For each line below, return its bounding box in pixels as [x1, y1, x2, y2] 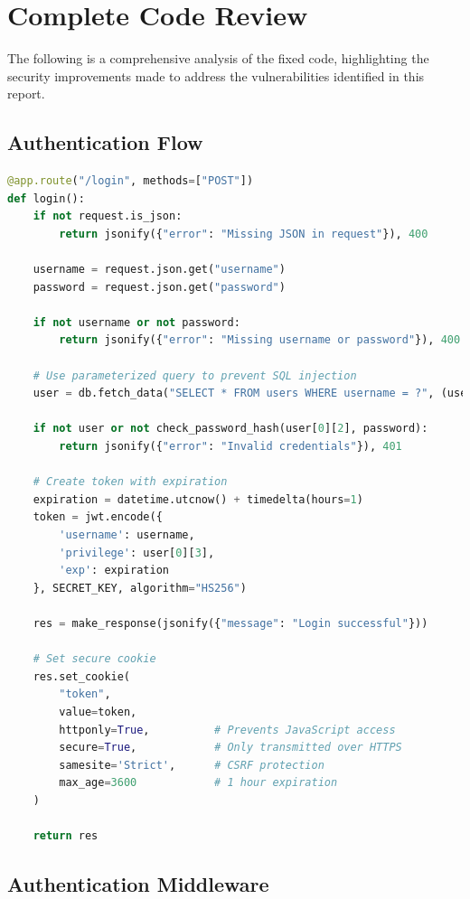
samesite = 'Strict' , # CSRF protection [59, 758, 324, 772]
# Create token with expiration [33, 475, 228, 489]
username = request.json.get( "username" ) [33, 263, 286, 276]
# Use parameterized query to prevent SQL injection [33, 369, 357, 382]
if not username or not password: [33, 315, 240, 329]
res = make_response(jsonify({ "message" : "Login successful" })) [33, 616, 428, 630]
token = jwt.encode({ [33, 510, 163, 524]
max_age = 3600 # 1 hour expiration [59, 776, 338, 790]
